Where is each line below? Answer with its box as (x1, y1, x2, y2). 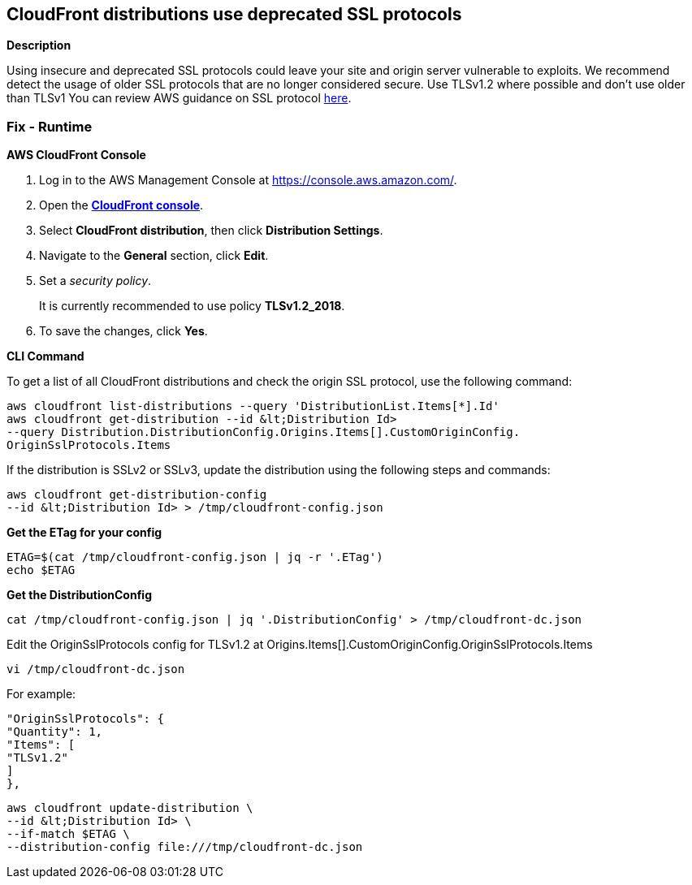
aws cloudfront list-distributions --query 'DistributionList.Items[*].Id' (6, 399, 500, 413)
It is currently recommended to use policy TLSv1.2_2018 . (39, 299, 345, 313)
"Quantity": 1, (6, 725, 103, 739)
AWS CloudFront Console (6, 148, 146, 162)
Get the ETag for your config (6, 525, 162, 540)
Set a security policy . (39, 274, 152, 288)
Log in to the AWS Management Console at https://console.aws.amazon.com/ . (39, 173, 457, 188)
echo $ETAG (6, 563, 76, 577)
